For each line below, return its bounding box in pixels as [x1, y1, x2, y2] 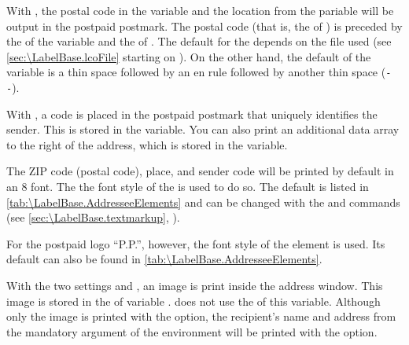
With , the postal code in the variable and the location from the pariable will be [6, 2, 394, 18]
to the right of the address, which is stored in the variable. [6, 136, 288, 152]
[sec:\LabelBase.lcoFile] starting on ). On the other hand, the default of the [6, 48, 371, 64]
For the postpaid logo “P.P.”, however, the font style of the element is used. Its [6, 235, 385, 251]
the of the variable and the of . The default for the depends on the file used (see [6, 33, 392, 50]
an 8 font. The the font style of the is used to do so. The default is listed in [6, 178, 369, 195]
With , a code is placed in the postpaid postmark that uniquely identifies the [6, 105, 378, 122]
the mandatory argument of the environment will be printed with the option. [6, 323, 378, 339]
